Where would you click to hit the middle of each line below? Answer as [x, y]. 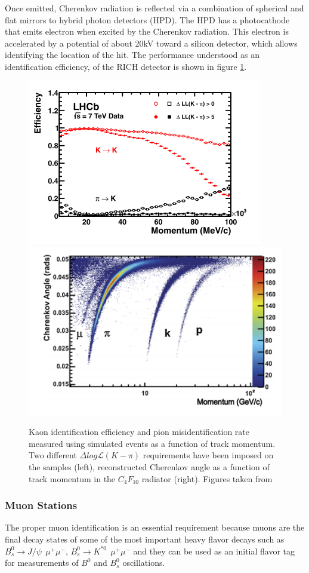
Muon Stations [41, 505]
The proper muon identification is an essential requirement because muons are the [155, 527]
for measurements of [42, 563]
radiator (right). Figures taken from [207, 478]
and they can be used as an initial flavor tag [214, 551]
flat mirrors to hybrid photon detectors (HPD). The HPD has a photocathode [147, 19]
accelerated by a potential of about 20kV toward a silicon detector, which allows [151, 43]
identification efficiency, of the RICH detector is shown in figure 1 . [126, 66]
